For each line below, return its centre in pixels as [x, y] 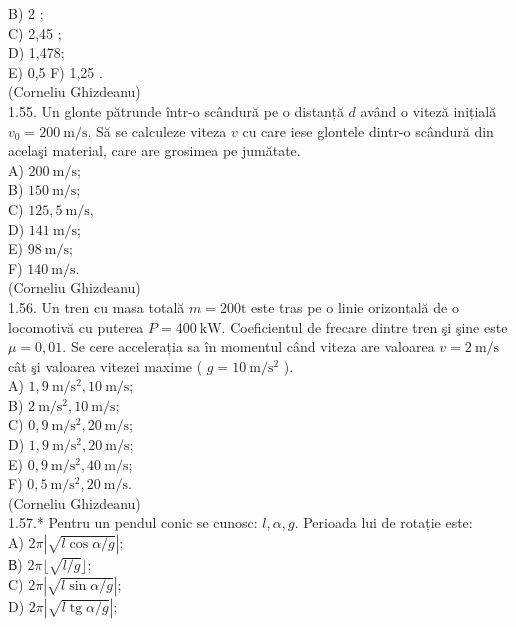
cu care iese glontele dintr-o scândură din [368, 130]
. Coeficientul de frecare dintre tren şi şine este [364, 326]
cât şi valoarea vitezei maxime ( [105, 365]
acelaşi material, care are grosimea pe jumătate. [154, 150]
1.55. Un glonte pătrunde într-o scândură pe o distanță [176, 110]
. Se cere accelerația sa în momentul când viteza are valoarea [248, 346]
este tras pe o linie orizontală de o [355, 306]
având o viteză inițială [428, 110]
